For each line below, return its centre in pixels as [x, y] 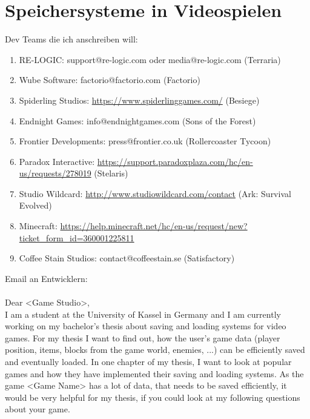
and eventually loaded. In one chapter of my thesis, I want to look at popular [148, 361]
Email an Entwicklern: [46, 278]
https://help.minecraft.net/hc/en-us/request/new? [154, 226]
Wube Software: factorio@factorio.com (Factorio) [110, 80]
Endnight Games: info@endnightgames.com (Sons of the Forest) [137, 120]
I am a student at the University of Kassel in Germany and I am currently [143, 314]
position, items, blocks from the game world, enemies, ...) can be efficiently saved [155, 350]
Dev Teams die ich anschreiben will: [71, 39]
